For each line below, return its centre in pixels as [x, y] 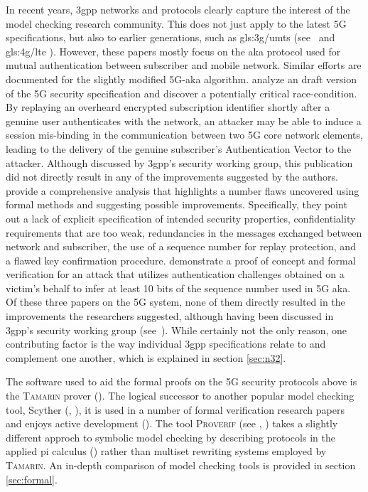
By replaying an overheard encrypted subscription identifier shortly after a [168, 107]
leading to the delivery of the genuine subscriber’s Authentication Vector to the [179, 148]
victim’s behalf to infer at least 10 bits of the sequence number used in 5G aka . [178, 288]
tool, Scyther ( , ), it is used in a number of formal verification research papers [175, 409]
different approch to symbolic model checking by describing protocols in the [171, 437]
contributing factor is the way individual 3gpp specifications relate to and [166, 344]
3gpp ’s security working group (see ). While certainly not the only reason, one [177, 330]
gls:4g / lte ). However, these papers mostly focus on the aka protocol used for [173, 51]
